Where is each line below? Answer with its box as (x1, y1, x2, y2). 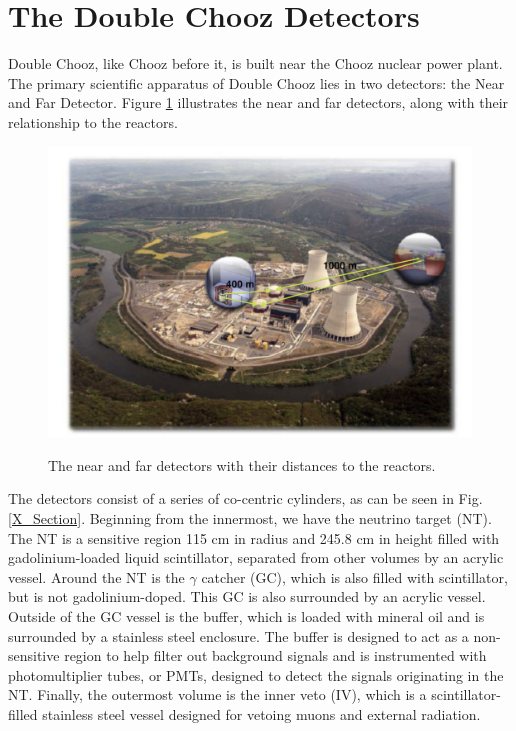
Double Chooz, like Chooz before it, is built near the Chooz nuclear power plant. (8, 53, 503, 74)
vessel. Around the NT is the (8, 566, 185, 587)
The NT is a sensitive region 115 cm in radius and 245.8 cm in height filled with (8, 527, 500, 548)
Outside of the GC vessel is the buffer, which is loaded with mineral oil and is (8, 605, 485, 626)
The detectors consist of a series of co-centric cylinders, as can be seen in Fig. (8, 488, 483, 509)
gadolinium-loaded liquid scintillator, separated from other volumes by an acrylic (8, 547, 504, 568)
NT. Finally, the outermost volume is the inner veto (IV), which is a (8, 684, 427, 705)
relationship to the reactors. (8, 111, 178, 132)
